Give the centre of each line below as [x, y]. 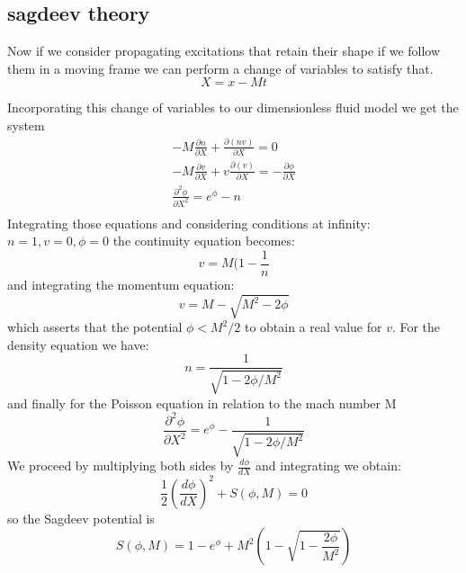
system [26, 125]
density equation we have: [78, 344]
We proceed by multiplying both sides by [121, 466]
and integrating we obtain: [328, 466]
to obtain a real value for [313, 327]
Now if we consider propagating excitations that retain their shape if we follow [224, 51]
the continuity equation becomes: [204, 241]
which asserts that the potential [95, 327]
